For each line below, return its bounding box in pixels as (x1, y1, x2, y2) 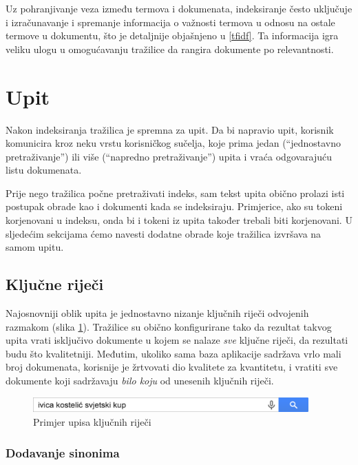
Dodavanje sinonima (6, 444, 120, 461)
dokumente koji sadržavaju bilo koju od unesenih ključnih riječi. (6, 373, 274, 388)
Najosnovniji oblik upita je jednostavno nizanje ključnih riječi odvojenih (6, 306, 309, 320)
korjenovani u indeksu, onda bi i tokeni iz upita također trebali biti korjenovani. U (6, 213, 352, 227)
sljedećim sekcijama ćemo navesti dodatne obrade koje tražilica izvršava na (6, 226, 322, 240)
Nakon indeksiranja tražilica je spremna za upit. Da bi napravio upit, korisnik (6, 122, 334, 136)
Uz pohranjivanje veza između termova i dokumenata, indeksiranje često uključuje (6, 1, 352, 15)
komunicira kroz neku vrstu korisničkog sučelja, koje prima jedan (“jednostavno (6, 136, 341, 150)
